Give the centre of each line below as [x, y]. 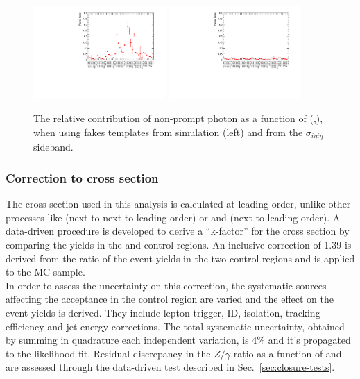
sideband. [53, 147]
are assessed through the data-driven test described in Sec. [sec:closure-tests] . [170, 367]
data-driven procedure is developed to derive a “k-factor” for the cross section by [178, 231]
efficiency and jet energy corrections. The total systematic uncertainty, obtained [175, 326]
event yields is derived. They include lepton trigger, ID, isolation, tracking [163, 313]
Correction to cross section [82, 178]
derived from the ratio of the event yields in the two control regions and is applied [180, 258]
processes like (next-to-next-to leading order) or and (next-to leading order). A [173, 217]
